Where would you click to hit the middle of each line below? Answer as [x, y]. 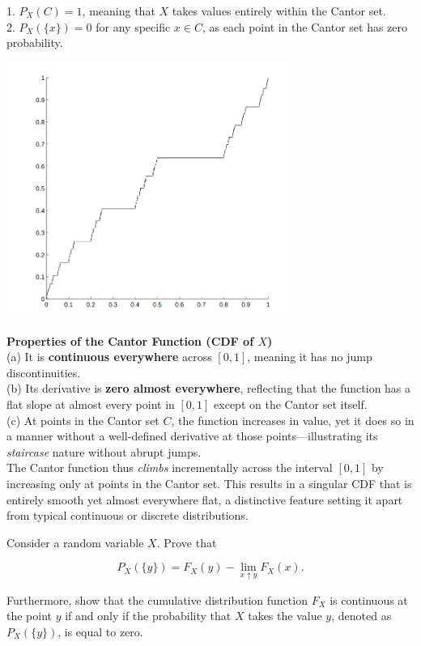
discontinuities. [44, 372]
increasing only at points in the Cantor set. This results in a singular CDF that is [209, 483]
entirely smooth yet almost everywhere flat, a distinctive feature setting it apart [205, 499]
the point [30, 616]
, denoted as [361, 616]
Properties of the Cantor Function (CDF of [130, 340]
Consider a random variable [75, 542]
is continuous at [369, 599]
